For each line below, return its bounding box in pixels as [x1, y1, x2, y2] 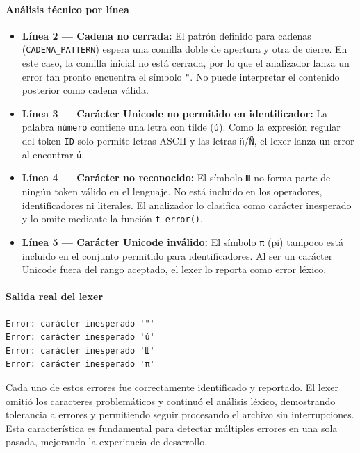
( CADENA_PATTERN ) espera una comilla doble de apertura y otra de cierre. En [22, 42, 347, 56]
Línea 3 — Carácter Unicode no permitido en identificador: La [22, 106, 328, 120]
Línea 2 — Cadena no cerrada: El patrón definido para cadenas [22, 28, 311, 42]
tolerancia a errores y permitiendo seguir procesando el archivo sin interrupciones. [6, 407, 354, 422]
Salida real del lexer [6, 289, 104, 304]
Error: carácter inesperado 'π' [6, 359, 155, 370]
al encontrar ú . [22, 147, 85, 161]
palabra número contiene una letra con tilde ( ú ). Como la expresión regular [22, 120, 341, 134]
